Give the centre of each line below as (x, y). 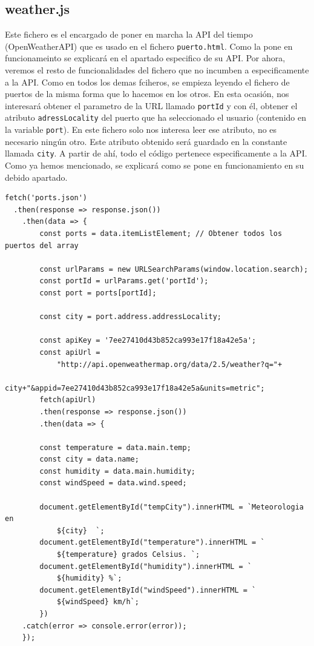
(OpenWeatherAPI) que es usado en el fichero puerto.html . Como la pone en (149, 46)
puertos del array (42, 245)
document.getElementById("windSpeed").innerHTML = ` (148, 590)
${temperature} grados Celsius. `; (128, 555)
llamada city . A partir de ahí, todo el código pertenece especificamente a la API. (156, 153)
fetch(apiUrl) (68, 400)
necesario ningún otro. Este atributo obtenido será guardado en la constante (146, 141)
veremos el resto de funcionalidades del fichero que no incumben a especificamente (157, 70)
